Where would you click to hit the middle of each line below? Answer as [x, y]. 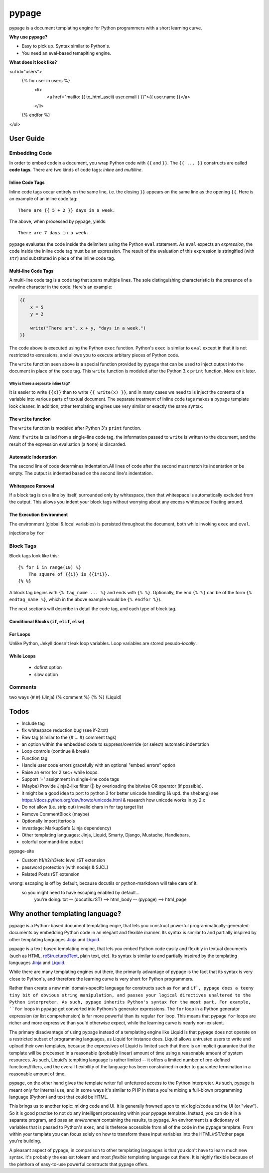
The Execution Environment [39, 515]
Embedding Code [31, 153]
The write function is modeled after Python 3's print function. [75, 428]
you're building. [25, 1141]
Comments [23, 687]
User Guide [27, 138]
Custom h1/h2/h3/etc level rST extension [64, 860]
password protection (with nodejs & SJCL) [65, 867]
